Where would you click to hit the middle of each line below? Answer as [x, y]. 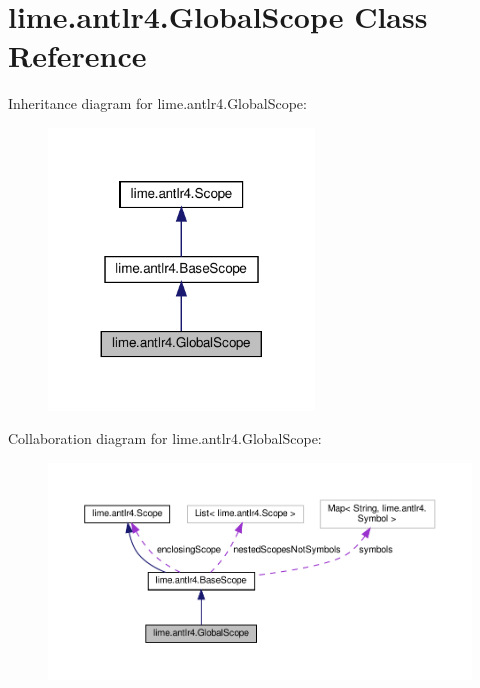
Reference [77, 55]
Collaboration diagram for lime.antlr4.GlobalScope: [165, 438]
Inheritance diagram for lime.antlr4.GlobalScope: [157, 103]
